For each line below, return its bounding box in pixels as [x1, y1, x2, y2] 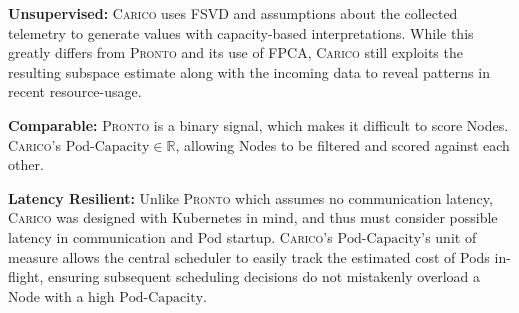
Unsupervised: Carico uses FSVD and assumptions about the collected [8, 3, 458, 23]
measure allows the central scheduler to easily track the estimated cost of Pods [8, 246, 490, 267]
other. [8, 154, 44, 175]
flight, [8, 266, 44, 287]
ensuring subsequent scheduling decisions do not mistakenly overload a [48, 266, 480, 287]
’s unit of [421, 226, 477, 247]
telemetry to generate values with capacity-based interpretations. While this [8, 22, 474, 43]
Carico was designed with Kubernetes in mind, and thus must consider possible [8, 207, 498, 228]
